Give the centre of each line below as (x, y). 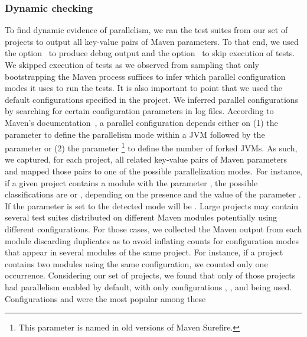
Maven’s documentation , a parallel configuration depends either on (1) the (141, 122)
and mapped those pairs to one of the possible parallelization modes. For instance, (154, 171)
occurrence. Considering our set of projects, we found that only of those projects (150, 275)
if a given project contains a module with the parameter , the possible (131, 182)
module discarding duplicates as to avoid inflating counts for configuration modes (152, 240)
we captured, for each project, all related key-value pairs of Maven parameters (146, 159)
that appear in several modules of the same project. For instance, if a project (144, 252)
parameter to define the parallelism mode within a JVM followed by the (135, 134)
